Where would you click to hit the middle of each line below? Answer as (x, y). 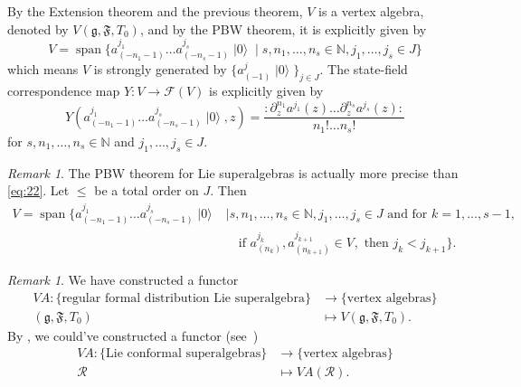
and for (407, 214)
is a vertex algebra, (371, 11)
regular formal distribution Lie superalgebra (183, 298)
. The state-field (364, 69)
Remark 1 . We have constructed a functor (123, 280)
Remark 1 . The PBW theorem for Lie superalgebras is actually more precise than (233, 172)
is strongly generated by (160, 69)
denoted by (38, 28)
